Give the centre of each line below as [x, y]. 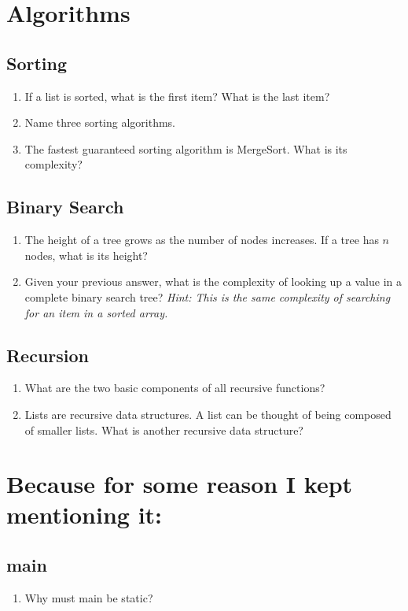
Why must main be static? [89, 597]
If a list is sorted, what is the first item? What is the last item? [177, 96]
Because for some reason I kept [180, 484]
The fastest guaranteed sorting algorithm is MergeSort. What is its [186, 148]
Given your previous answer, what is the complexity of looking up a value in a [213, 281]
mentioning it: [85, 515]
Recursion [48, 355]
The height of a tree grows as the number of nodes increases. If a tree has [202, 240]
